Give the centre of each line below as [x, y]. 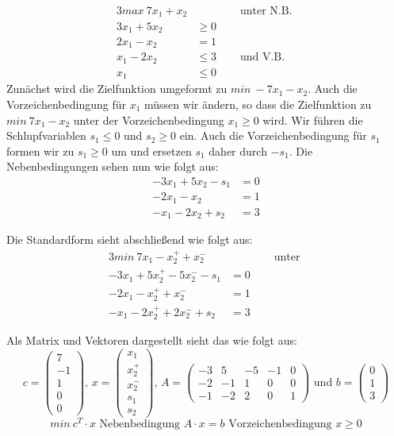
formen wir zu [40, 150]
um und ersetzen [151, 150]
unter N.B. [266, 12]
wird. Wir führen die [313, 120]
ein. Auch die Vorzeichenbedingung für [273, 135]
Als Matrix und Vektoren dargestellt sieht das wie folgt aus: [152, 340]
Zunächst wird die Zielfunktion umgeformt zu [117, 89]
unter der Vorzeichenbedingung [149, 120]
